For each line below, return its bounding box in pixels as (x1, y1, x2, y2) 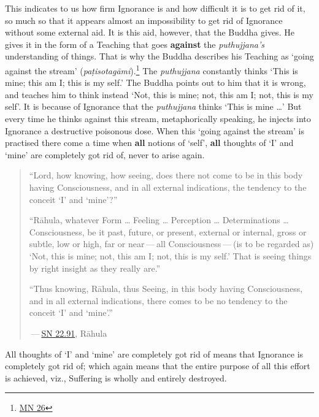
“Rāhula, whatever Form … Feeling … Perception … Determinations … (29, 213, 289, 226)
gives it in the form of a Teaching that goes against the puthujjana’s (5, 37, 264, 50)
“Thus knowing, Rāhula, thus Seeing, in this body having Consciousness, (29, 282, 303, 295)
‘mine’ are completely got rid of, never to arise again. (5, 148, 205, 161)
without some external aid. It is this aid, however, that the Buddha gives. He (5, 26, 294, 39)
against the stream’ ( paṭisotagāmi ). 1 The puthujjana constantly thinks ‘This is (5, 62, 298, 77)
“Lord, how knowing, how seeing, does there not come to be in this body (29, 169, 303, 182)
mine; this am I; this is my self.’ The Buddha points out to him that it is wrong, (5, 76, 306, 89)
